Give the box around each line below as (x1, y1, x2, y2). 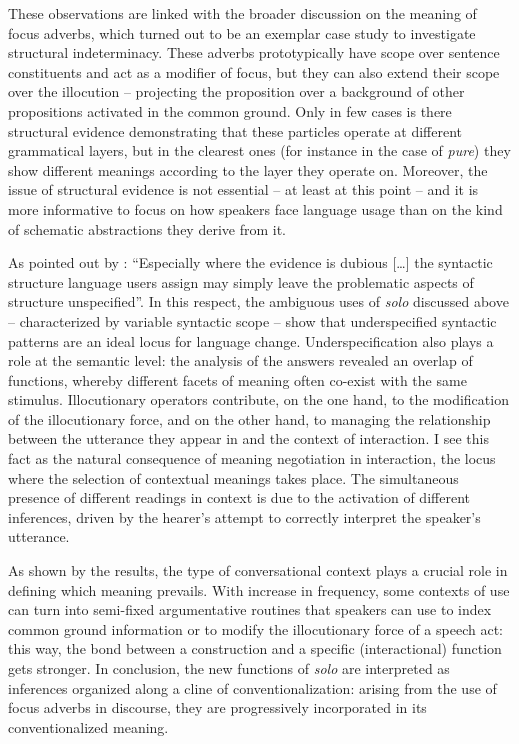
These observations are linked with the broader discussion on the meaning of (8, 3, 477, 23)
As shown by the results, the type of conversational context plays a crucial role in (8, 560, 508, 581)
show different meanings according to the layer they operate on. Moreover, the (8, 159, 488, 180)
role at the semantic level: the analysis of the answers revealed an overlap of (8, 350, 473, 371)
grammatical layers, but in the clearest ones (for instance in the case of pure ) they (8, 140, 511, 161)
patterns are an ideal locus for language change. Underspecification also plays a (8, 330, 494, 351)
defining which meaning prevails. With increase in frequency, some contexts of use (8, 579, 510, 600)
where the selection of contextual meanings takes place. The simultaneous (8, 467, 459, 488)
